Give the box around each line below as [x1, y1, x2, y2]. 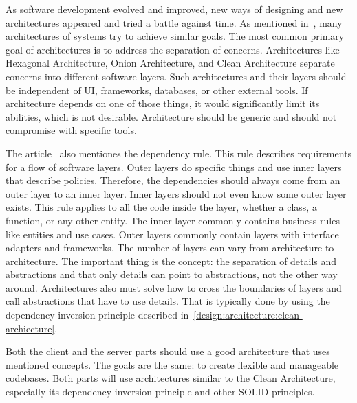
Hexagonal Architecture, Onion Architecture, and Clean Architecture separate [6, 56, 335, 70]
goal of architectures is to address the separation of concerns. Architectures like [6, 42, 340, 56]
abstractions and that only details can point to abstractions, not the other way [6, 267, 338, 281]
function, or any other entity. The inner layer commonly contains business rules [6, 213, 340, 227]
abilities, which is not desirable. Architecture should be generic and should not [6, 109, 337, 124]
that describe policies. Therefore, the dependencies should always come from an [6, 173, 340, 187]
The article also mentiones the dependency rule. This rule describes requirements [6, 146, 352, 160]
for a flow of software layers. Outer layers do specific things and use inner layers [6, 159, 342, 174]
